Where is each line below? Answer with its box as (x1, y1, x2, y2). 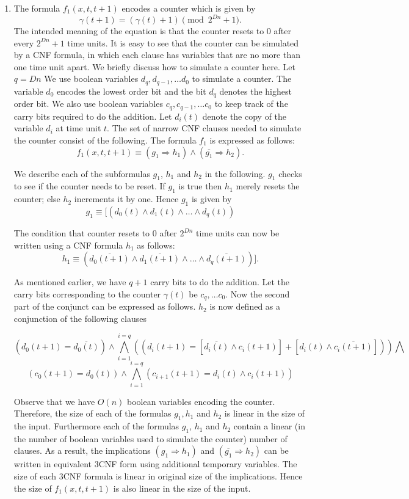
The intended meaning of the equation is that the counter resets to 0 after (13, 24, 291, 37)
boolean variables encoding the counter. (127, 395, 275, 407)
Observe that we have (13, 395, 95, 407)
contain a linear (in (233, 420, 305, 432)
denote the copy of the (202, 109, 287, 122)
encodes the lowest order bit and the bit (56, 84, 206, 97)
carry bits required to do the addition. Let (13, 109, 172, 122)
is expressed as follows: (209, 134, 295, 147)
